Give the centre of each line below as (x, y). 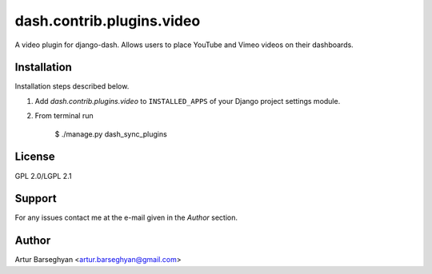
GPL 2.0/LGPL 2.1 (43, 176)
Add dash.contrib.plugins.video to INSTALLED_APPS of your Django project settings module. (188, 101)
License (35, 157)
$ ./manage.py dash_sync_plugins (111, 134)
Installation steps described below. (72, 86)
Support (36, 199)
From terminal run (64, 116)
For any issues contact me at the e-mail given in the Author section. (126, 218)
